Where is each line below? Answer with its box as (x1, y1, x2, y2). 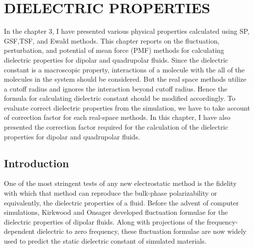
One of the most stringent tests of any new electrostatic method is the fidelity (4, 178, 237, 188)
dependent (4, 226, 35, 236)
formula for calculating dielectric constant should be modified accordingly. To (4, 93, 235, 103)
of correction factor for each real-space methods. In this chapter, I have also (4, 112, 231, 122)
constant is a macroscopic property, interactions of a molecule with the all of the (4, 64, 245, 74)
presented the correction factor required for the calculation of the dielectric (4, 122, 228, 132)
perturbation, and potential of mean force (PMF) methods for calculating (4, 45, 224, 55)
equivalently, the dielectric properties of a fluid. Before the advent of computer (4, 197, 239, 207)
